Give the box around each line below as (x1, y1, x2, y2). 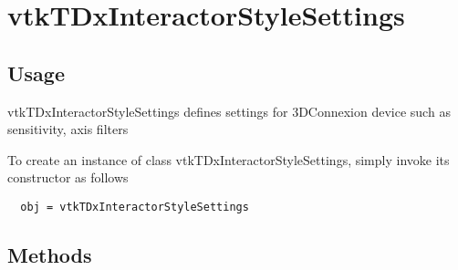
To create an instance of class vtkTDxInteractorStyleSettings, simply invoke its (7, 150, 450, 169)
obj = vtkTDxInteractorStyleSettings (20, 200, 249, 213)
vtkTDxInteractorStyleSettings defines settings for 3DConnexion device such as (7, 101, 451, 120)
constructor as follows (7, 168, 129, 187)
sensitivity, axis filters (7, 119, 129, 139)
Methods (7, 241, 92, 268)
